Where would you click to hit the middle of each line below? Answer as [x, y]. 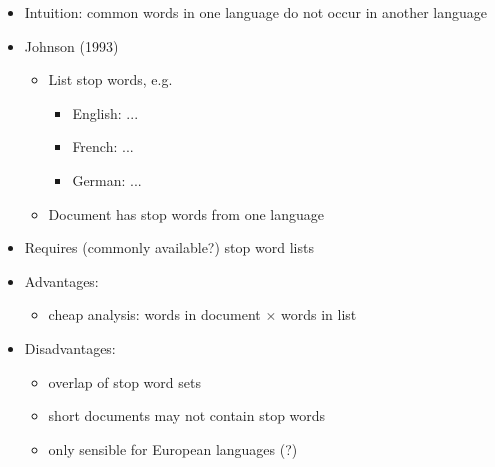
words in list [319, 314]
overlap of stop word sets [124, 381]
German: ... [107, 179]
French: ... [103, 146]
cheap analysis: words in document [154, 314]
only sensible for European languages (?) [173, 448]
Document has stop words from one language [186, 213]
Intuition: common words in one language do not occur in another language [256, 12]
